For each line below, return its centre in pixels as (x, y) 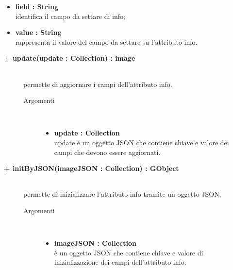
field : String (37, 6)
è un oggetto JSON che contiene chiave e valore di (129, 252)
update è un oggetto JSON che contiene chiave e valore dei (141, 142)
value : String (38, 32)
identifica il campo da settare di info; (70, 16)
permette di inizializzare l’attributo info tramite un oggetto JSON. (122, 194)
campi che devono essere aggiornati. (107, 152)
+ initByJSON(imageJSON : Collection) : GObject (92, 168)
